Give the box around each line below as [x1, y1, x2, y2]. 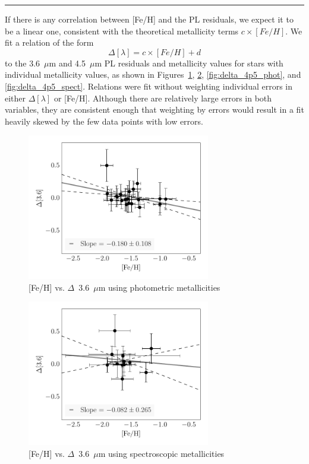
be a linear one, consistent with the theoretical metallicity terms [5, 24, 239, 37]
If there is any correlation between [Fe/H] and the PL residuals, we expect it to [5, 13, 294, 25]
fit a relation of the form [5, 36, 94, 49]
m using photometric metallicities [98, 281, 220, 293]
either [5, 91, 26, 104]
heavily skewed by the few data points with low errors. [5, 115, 203, 127]
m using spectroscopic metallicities [98, 447, 225, 459]
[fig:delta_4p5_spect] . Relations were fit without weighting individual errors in [5, 80, 293, 92]
